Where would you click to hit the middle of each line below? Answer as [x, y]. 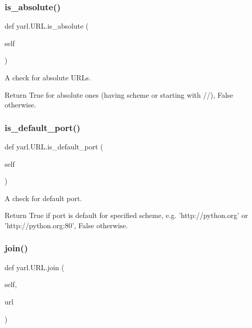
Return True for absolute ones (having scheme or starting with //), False [119, 94]
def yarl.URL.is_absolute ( [47, 26]
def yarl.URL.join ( [35, 267]
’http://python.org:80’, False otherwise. [66, 225]
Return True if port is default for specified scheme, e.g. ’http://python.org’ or [126, 215]
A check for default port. [43, 198]
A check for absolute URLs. [48, 77]
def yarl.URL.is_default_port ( [54, 146]
